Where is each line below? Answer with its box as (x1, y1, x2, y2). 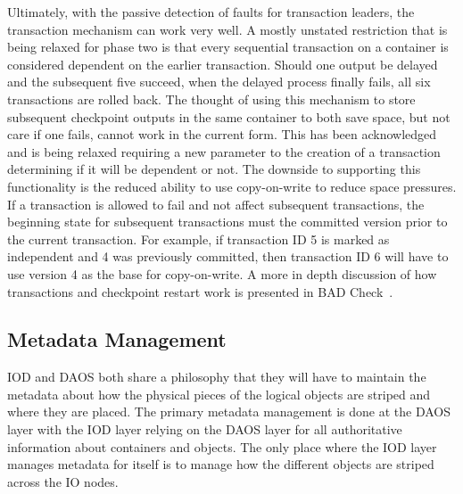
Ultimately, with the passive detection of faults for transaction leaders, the (7, 3, 415, 21)
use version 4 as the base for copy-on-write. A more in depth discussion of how (7, 264, 437, 283)
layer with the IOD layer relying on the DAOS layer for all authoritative (7, 420, 402, 439)
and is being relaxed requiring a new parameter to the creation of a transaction (7, 142, 441, 161)
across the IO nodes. (7, 472, 119, 490)
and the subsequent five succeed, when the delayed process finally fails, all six (7, 72, 431, 91)
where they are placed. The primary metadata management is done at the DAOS (7, 402, 451, 421)
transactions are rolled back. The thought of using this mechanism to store (7, 89, 416, 108)
